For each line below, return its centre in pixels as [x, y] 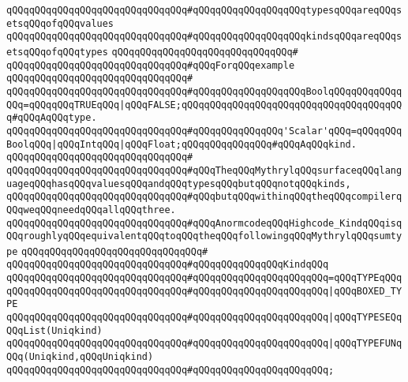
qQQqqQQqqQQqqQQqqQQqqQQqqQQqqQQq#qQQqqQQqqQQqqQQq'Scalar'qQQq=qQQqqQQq [204, 131]
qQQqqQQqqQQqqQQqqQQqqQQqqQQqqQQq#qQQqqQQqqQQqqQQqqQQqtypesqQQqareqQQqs [204, 10]
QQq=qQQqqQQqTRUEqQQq [63, 105]
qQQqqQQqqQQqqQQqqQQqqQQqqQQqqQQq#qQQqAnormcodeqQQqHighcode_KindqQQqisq [204, 223]
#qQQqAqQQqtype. [54, 118]
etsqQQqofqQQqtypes [57, 52]
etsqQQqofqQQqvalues [60, 23]
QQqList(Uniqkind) [54, 330]
